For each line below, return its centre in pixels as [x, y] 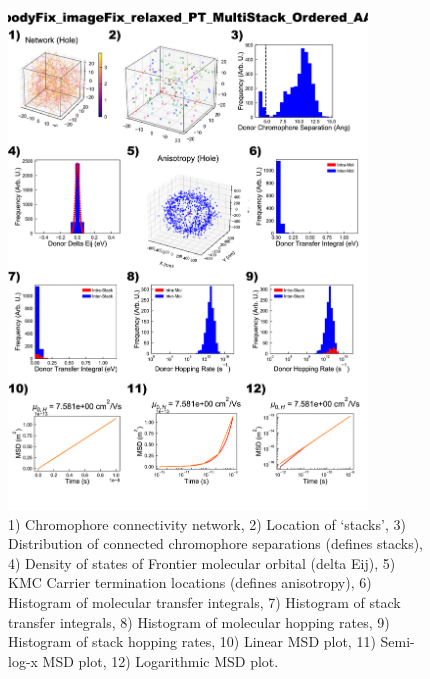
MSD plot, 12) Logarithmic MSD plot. [160, 660]
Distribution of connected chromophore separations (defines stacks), [215, 543]
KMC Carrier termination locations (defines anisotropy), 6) [190, 582]
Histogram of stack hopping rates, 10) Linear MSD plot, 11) [192, 641]
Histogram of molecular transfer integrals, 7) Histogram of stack [204, 602]
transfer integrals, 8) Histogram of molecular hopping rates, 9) [199, 621]
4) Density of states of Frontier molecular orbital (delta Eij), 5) [202, 562]
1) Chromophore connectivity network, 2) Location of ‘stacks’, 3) [207, 523]
